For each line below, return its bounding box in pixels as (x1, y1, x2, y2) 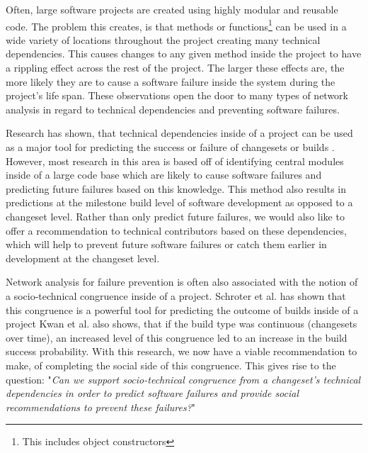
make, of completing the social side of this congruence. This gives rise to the (6, 357, 336, 372)
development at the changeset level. (6, 250, 160, 265)
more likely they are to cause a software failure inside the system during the (6, 74, 335, 89)
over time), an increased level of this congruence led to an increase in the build (6, 330, 347, 345)
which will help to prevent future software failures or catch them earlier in (6, 237, 327, 252)
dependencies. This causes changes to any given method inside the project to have (6, 46, 362, 61)
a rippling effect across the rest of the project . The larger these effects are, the (6, 60, 345, 75)
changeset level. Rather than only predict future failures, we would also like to (6, 208, 345, 223)
